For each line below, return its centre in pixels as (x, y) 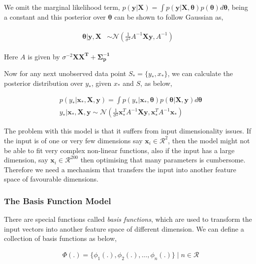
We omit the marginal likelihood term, (62, 7)
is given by (44, 56)
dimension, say (26, 160)
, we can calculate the (200, 73)
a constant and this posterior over (55, 17)
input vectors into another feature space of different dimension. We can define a (124, 228)
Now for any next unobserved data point (65, 73)
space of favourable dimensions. (51, 179)
